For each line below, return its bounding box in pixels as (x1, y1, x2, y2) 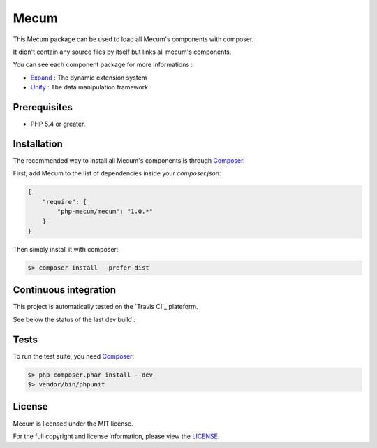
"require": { (42, 198, 87, 205)
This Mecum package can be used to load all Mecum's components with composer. (13, 35, 254, 43)
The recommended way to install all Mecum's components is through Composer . (13, 156, 245, 164)
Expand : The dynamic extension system (30, 73, 147, 82)
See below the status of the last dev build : (13, 315, 136, 324)
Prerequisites (13, 101, 73, 113)
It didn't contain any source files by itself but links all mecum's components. (13, 48, 232, 56)
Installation (13, 138, 63, 150)
